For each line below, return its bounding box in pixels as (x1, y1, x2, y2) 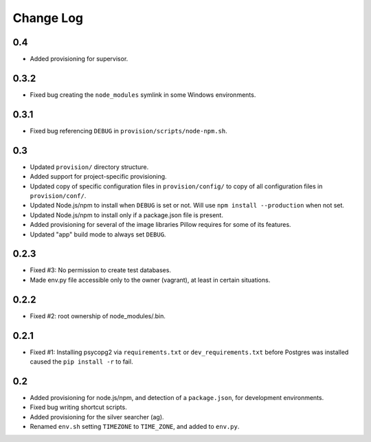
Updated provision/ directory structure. (30, 162, 149, 171)
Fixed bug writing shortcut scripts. (30, 403, 127, 412)
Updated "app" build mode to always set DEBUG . (30, 230, 166, 239)
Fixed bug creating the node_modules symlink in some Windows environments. (30, 90, 256, 99)
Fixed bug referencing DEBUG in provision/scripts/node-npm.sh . (30, 126, 228, 135)
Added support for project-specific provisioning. (30, 173, 168, 181)
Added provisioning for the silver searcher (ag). (30, 412, 164, 421)
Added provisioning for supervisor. (30, 55, 128, 63)
